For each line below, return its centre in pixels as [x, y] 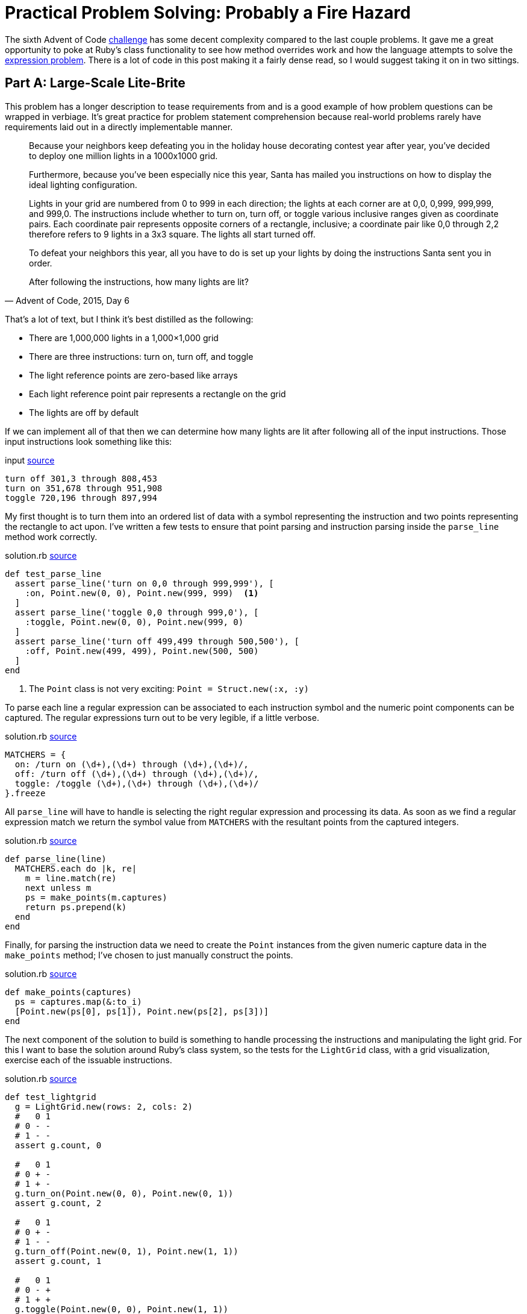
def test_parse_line [53, 574]
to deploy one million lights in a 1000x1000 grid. [123, 156]
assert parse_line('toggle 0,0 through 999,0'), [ [137, 612]
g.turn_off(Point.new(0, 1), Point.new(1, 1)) [126, 1251]
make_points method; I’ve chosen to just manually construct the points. [149, 955]
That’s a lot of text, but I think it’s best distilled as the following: [129, 319]
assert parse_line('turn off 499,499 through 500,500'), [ [157, 641]
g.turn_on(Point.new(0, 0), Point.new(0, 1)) [124, 1193]
